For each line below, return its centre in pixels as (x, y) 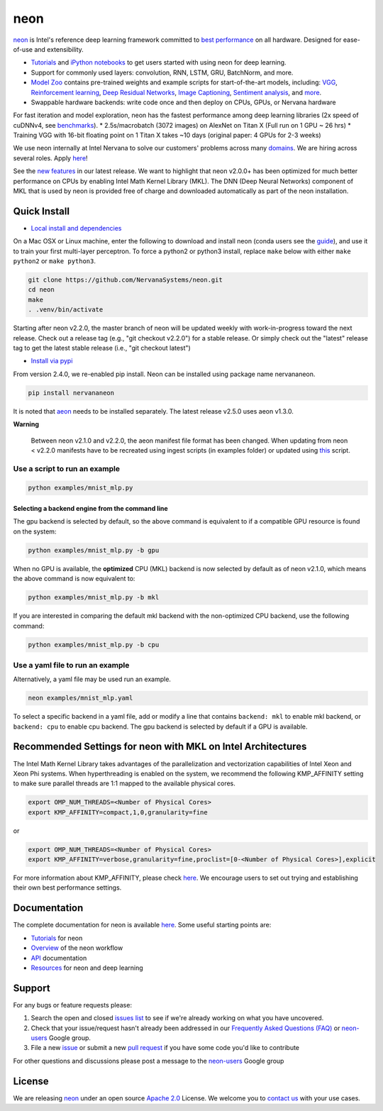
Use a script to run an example (67, 468)
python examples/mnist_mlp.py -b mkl (94, 597)
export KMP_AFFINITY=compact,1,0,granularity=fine (118, 812)
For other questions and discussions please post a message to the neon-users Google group (149, 1061)
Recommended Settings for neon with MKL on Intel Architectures (160, 747)
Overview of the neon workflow (77, 948)
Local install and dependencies (76, 228)
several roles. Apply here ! (50, 158)
